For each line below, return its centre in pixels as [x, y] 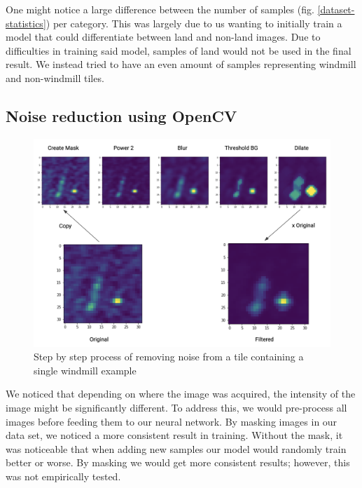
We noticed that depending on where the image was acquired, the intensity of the [181, 394]
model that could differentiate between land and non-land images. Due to [163, 37]
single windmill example [85, 370]
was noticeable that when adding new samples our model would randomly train [176, 448]
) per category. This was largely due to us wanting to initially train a [194, 23]
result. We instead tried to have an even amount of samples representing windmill [181, 64]
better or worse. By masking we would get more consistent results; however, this [178, 462]
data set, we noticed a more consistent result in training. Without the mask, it [174, 435]
